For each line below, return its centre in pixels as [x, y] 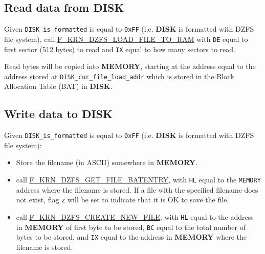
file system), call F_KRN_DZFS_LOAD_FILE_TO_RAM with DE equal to [126, 39]
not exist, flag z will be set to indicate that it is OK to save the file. [123, 200]
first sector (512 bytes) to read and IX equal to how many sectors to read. [120, 49]
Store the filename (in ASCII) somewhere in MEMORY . [107, 162]
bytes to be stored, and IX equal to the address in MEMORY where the [131, 237]
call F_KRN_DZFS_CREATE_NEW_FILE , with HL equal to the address [135, 216]
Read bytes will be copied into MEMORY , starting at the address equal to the [130, 66]
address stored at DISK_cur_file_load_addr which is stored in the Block [119, 76]
